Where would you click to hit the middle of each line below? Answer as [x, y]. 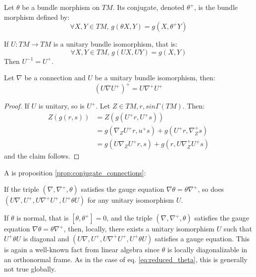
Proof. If [17, 106]
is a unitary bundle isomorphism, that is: [115, 44]
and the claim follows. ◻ [42, 156]
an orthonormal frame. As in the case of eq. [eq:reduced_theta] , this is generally [126, 259]
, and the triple [129, 218]
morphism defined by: [37, 17]
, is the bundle [216, 7]
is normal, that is [43, 218]
